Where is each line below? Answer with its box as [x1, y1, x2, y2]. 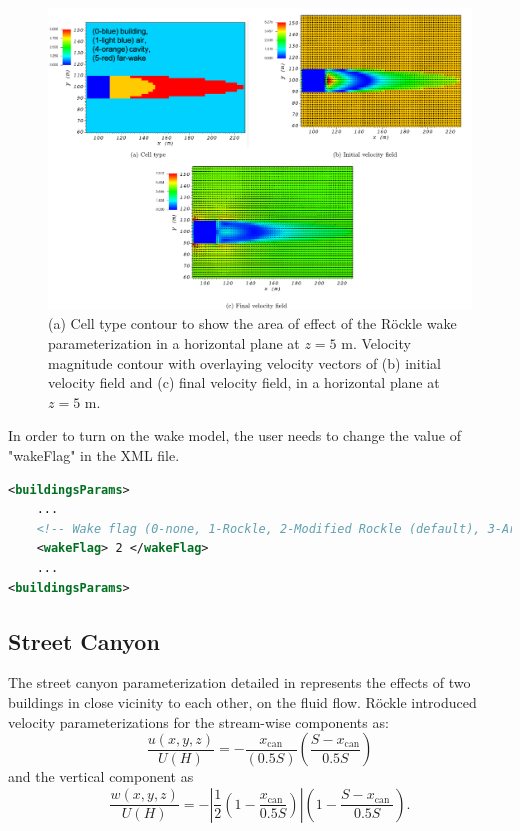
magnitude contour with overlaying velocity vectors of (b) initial [48, 352, 441, 373]
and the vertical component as [8, 766, 194, 787]
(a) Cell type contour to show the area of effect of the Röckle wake [48, 313, 457, 334]
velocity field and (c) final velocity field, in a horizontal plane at [48, 372, 440, 393]
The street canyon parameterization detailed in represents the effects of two [8, 672, 471, 693]
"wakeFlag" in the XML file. [8, 445, 180, 465]
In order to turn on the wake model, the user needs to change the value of [8, 425, 461, 446]
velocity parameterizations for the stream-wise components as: [8, 711, 389, 732]
